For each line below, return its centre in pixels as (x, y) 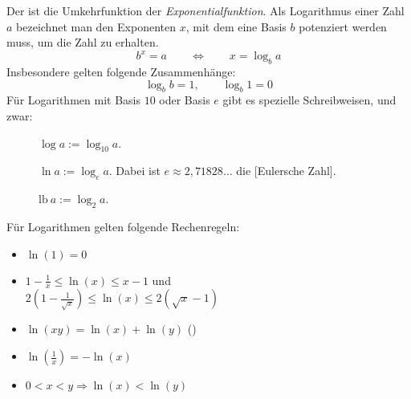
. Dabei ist (134, 171)
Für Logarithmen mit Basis (73, 100)
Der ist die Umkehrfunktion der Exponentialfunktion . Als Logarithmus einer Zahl (205, 10)
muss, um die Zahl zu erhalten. (83, 42)
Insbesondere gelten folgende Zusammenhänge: (121, 72)
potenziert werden (343, 26)
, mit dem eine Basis (236, 26)
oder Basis (185, 100)
